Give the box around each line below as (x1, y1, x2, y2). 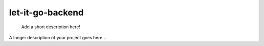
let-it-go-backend (9, 7, 84, 18)
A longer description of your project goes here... (9, 34, 106, 40)
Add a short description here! (21, 24, 81, 30)
